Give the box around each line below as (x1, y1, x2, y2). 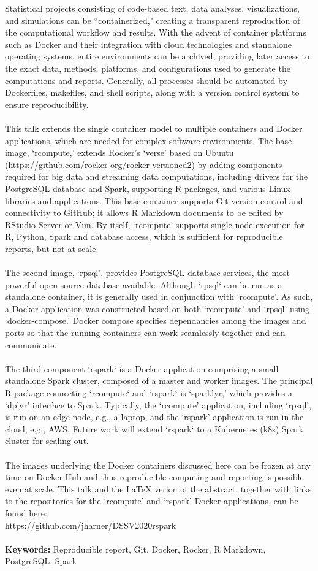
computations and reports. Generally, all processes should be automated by (5, 74, 287, 86)
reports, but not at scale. (5, 242, 99, 255)
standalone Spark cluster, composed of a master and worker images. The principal (5, 374, 313, 387)
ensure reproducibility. (5, 98, 89, 110)
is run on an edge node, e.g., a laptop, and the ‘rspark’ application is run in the (5, 410, 304, 423)
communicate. (5, 338, 57, 351)
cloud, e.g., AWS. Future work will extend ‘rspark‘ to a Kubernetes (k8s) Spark (5, 422, 304, 435)
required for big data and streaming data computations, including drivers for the (5, 170, 308, 183)
